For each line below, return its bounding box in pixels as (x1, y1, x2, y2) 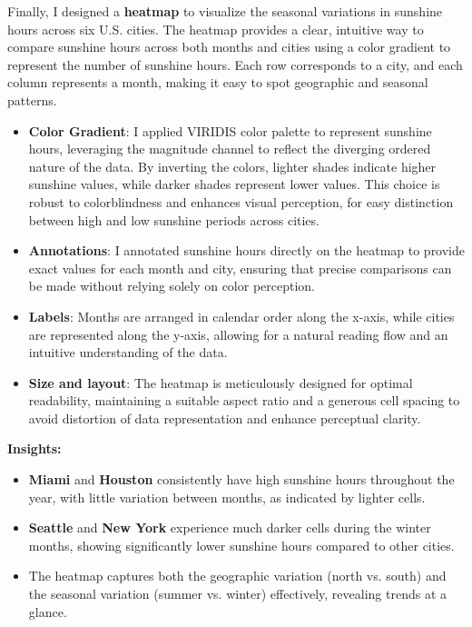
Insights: (7, 439, 62, 458)
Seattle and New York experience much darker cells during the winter (28, 518, 431, 537)
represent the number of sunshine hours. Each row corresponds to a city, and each (7, 55, 463, 74)
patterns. (7, 90, 57, 109)
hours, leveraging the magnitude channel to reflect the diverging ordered (28, 139, 431, 158)
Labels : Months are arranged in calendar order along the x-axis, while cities (28, 306, 455, 325)
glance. (28, 602, 67, 621)
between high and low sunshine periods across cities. (28, 210, 320, 229)
